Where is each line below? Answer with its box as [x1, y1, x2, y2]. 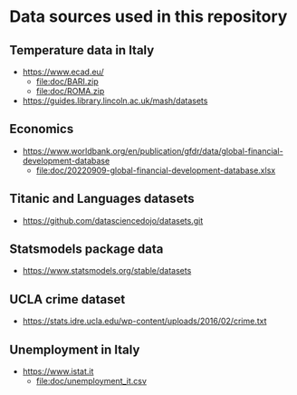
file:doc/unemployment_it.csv [35, 376, 148, 387]
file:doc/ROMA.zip [35, 86, 105, 96]
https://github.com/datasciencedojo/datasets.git [22, 215, 204, 226]
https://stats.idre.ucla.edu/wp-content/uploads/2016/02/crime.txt [22, 315, 267, 327]
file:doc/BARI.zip [35, 76, 100, 87]
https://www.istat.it [22, 366, 94, 377]
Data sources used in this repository [9, 6, 288, 27]
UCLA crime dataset [9, 292, 126, 307]
